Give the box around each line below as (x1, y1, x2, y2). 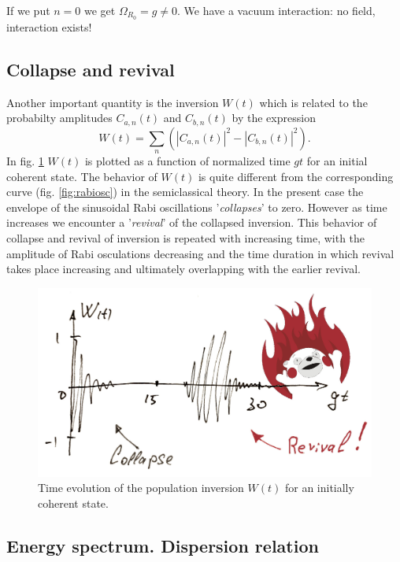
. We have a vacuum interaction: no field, (177, 2, 376, 18)
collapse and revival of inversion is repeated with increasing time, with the (6, 230, 365, 246)
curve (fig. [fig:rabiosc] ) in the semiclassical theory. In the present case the (6, 183, 364, 200)
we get (84, 2, 116, 18)
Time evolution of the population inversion (38, 479, 244, 496)
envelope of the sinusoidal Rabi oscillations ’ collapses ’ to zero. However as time (6, 198, 387, 215)
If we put (6, 2, 50, 18)
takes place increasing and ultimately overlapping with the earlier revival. (6, 261, 361, 277)
